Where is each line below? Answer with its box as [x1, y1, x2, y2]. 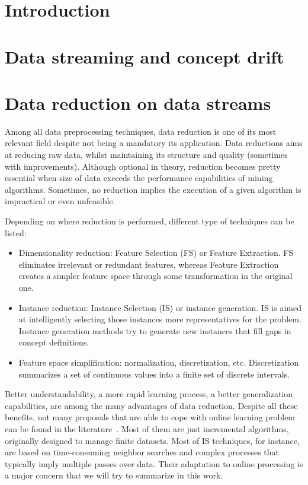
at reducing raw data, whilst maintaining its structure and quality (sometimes [5, 148, 288, 161]
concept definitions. [18, 336, 89, 348]
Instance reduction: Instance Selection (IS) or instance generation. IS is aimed [18, 301, 301, 313]
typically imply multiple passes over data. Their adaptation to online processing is [5, 457, 303, 470]
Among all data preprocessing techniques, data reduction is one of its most [5, 125, 277, 137]
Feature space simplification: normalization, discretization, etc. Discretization [18, 356, 299, 368]
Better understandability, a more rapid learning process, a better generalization [5, 388, 293, 400]
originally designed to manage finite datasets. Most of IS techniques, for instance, [5, 434, 300, 446]
